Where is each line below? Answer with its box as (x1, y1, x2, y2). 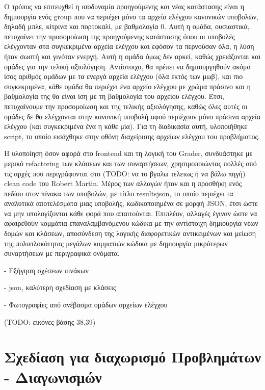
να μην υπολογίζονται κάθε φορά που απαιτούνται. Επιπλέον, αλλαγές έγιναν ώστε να (4, 207, 257, 218)
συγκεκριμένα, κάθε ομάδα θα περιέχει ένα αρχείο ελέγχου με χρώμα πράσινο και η (4, 81, 251, 91)
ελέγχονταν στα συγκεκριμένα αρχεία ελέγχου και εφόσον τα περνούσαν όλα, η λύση (4, 41, 254, 51)
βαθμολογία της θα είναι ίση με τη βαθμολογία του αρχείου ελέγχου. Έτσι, (4, 91, 224, 101)
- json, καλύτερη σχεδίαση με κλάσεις (4, 282, 116, 293)
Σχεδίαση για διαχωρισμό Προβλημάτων (4, 346, 261, 367)
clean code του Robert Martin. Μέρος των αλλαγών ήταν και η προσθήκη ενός (4, 178, 242, 189)
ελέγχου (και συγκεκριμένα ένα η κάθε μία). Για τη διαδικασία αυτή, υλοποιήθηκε (4, 121, 248, 132)
